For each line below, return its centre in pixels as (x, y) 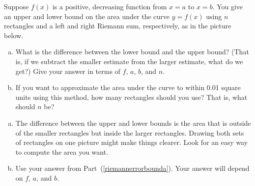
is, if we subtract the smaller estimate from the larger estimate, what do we (129, 61)
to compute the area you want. (62, 151)
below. (14, 35)
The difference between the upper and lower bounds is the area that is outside (133, 123)
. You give (228, 6)
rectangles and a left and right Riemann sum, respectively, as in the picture (118, 26)
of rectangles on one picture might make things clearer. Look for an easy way (132, 142)
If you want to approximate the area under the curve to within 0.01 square (128, 87)
